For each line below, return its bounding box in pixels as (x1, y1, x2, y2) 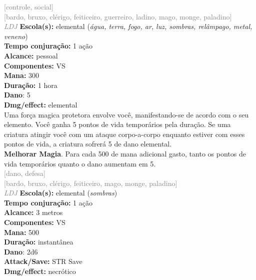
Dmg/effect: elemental (4, 99, 77, 109)
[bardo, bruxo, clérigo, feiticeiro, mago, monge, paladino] (4, 177, 177, 188)
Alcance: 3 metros (4, 207, 63, 217)
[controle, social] (4, 1, 53, 11)
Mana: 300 (4, 70, 39, 80)
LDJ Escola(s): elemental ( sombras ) (4, 187, 117, 198)
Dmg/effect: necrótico (4, 266, 76, 276)
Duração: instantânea (4, 236, 73, 247)
